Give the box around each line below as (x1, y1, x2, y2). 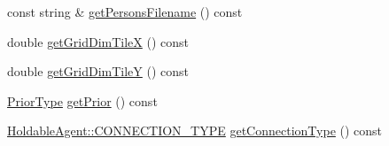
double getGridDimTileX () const (7, 32, 189, 50)
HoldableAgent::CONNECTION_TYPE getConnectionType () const (7, 121, 383, 140)
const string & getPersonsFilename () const (7, 3, 243, 20)
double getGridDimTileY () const (7, 62, 189, 81)
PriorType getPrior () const (7, 91, 158, 110)
